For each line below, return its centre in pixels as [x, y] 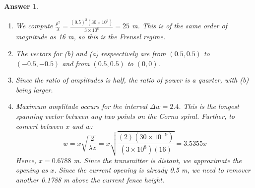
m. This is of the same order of [180, 26]
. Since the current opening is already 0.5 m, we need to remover [152, 170]
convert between [39, 126]
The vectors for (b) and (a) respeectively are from [91, 53]
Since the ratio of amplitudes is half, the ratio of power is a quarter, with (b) [132, 80]
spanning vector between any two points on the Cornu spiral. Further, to [125, 116]
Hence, [26, 160]
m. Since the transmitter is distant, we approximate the [158, 160]
